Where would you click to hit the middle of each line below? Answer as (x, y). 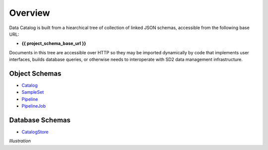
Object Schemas (35, 73)
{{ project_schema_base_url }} (54, 43)
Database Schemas (40, 120)
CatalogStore (35, 132)
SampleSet (33, 92)
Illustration (20, 141)
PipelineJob (34, 106)
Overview (30, 13)
